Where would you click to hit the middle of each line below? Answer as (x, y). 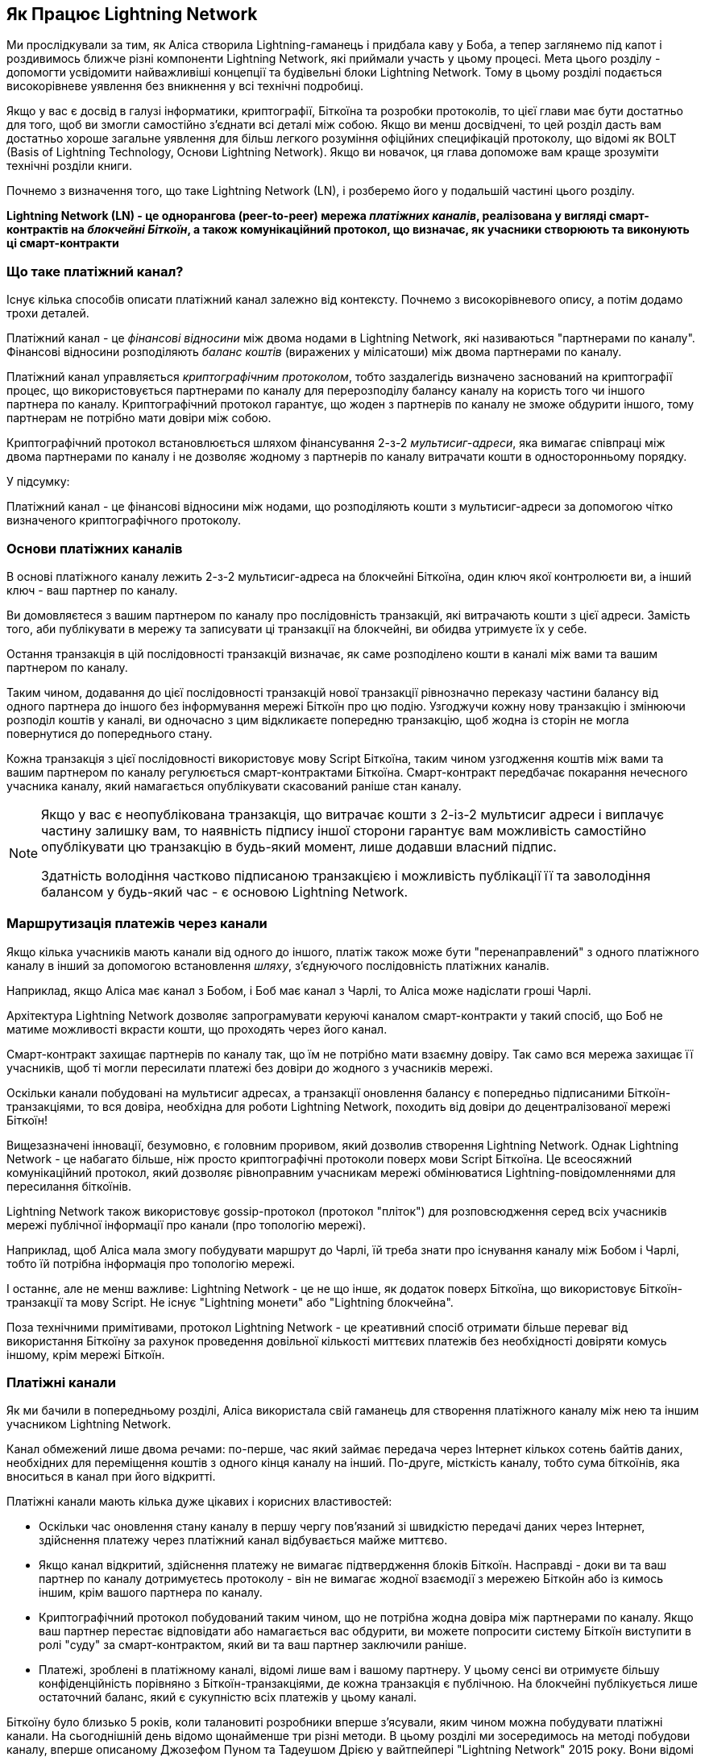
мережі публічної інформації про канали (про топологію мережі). (187, 1225)
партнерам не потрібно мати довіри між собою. (139, 418)
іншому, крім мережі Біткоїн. (86, 1354)
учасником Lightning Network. (89, 1424)
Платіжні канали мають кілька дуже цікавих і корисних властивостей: (199, 1502)
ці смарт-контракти (63, 243)
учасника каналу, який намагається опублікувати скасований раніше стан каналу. (234, 785)
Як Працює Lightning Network (132, 14)
